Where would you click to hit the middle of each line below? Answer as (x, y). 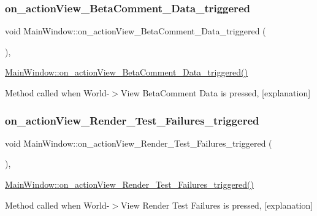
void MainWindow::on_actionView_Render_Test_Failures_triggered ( (139, 143)
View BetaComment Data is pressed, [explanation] (216, 93)
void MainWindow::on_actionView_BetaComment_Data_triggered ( (136, 31)
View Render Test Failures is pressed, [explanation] (217, 205)
